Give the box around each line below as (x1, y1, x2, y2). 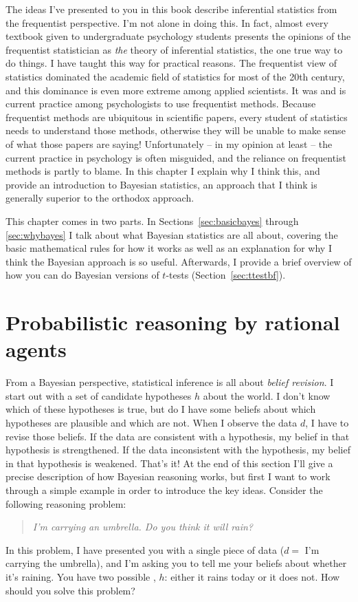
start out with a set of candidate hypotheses (5, 388, 192, 402)
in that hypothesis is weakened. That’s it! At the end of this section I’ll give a (5, 455, 333, 470)
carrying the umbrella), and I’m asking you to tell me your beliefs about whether (5, 556, 347, 570)
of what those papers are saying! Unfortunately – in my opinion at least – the (5, 136, 333, 151)
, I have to (305, 415, 349, 429)
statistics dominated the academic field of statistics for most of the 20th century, (5, 69, 345, 83)
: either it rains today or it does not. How (164, 569, 340, 583)
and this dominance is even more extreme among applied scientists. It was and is (5, 83, 346, 97)
